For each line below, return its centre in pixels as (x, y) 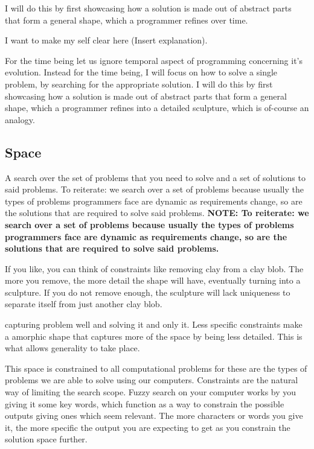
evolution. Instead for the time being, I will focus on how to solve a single (141, 72)
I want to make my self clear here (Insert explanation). (106, 40)
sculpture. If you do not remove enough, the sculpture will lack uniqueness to (148, 292)
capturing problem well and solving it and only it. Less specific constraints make (154, 324)
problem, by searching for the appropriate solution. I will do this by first (139, 84)
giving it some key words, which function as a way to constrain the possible (145, 403)
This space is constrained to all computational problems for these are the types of (156, 368)
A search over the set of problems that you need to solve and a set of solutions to (155, 177)
